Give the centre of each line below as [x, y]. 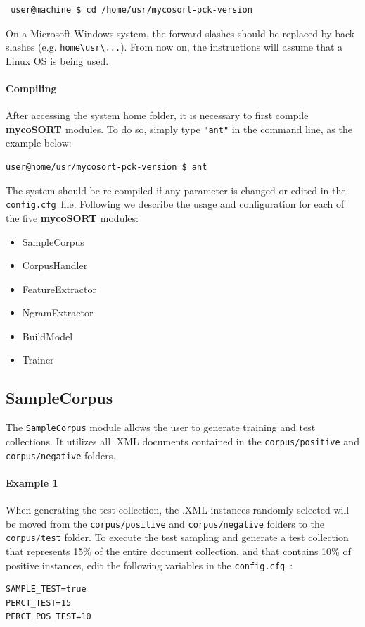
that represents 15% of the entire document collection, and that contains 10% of [178, 551]
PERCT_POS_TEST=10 [49, 617]
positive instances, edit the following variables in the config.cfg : [149, 565]
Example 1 [32, 482]
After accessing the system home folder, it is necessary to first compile [157, 115]
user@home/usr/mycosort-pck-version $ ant [107, 167]
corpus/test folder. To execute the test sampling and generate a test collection [177, 537]
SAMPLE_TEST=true [46, 589]
